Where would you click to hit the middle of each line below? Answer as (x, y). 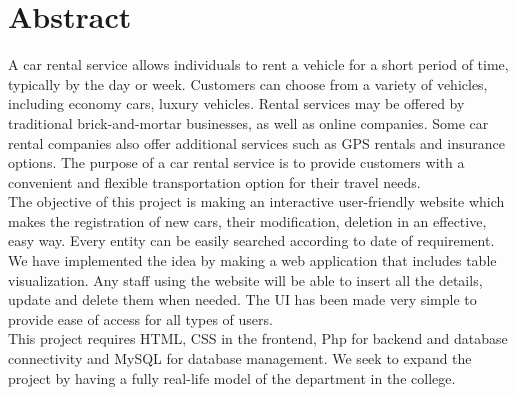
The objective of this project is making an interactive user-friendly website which (256, 201)
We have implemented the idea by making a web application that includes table (252, 260)
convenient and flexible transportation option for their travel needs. (214, 181)
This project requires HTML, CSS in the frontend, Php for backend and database (258, 338)
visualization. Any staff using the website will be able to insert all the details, (245, 279)
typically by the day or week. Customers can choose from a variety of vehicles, (248, 83)
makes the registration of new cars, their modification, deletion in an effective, (247, 220)
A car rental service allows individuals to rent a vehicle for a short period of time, (258, 64)
